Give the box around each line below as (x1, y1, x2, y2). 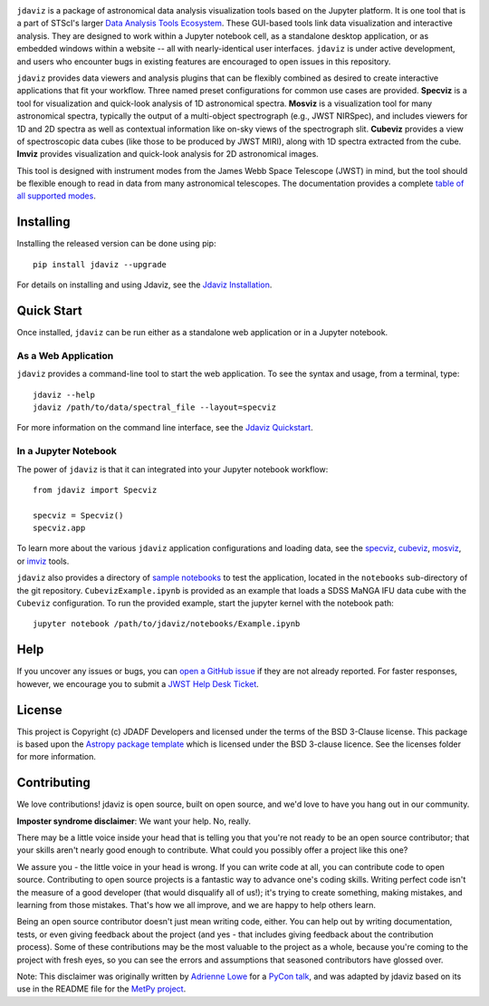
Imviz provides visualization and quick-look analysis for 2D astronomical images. (16, 149, 319, 160)
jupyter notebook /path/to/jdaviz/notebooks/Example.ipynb (33, 619, 301, 629)
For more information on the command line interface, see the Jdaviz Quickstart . (16, 422, 313, 433)
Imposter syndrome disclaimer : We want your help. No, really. (16, 816, 252, 827)
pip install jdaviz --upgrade (33, 259, 168, 269)
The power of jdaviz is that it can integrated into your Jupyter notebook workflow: (16, 463, 329, 475)
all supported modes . (16, 190, 97, 201)
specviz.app (33, 523, 86, 534)
